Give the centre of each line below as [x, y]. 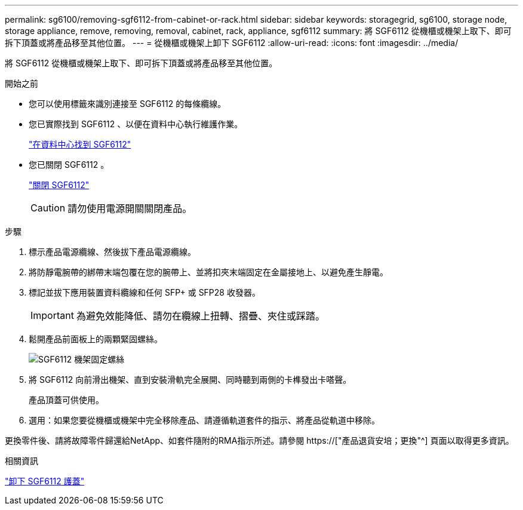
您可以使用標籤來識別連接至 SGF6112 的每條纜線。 [127, 104]
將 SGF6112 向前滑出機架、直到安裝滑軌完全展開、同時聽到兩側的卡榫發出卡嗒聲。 [190, 380]
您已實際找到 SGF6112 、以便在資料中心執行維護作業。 [136, 124]
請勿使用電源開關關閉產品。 [130, 208]
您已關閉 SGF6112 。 [69, 165]
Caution [48, 208]
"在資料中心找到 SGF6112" [80, 144]
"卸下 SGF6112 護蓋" [45, 481]
